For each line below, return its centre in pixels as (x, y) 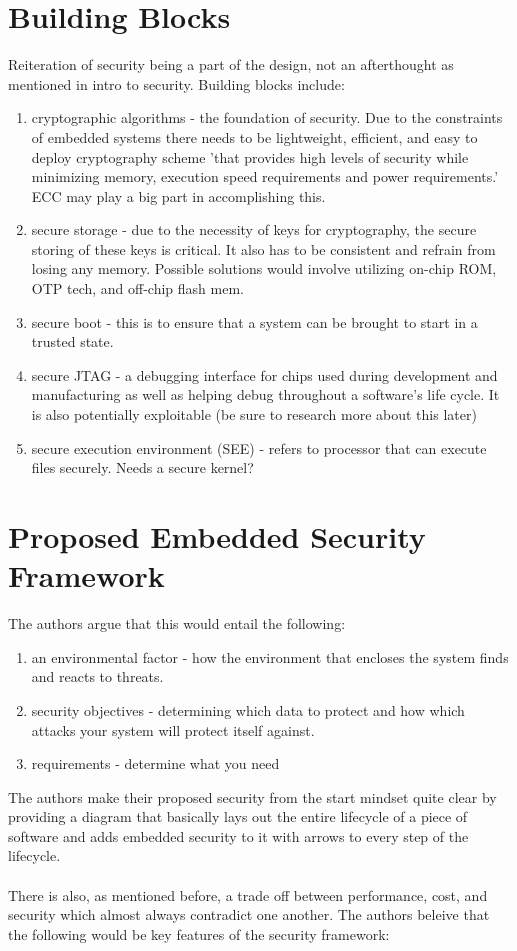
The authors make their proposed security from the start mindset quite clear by (252, 796)
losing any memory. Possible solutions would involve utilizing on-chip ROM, (264, 268)
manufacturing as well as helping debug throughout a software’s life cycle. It (265, 394)
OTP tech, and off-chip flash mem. (137, 288)
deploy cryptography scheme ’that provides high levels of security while (250, 156)
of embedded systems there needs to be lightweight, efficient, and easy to (254, 136)
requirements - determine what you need (155, 763)
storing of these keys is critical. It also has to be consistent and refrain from (263, 248)
